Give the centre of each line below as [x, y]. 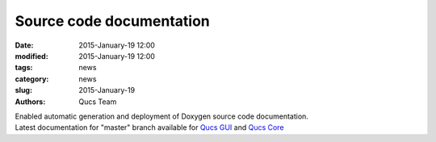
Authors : [30, 102]
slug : [23, 90]
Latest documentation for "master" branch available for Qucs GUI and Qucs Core [149, 127]
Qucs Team [98, 102]
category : [32, 79]
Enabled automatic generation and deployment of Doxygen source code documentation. [161, 116]
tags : [24, 68]
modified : [31, 56]
